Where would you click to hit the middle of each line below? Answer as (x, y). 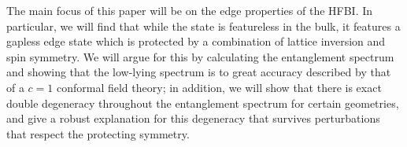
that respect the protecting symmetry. (98, 133)
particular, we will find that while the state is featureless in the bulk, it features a (203, 26)
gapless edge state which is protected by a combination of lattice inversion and (196, 41)
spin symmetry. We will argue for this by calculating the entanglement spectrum (200, 56)
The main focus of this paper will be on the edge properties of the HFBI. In (190, 10)
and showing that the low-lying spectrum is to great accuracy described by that (199, 72)
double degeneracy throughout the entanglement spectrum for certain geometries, (203, 103)
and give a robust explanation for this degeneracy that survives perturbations (193, 118)
